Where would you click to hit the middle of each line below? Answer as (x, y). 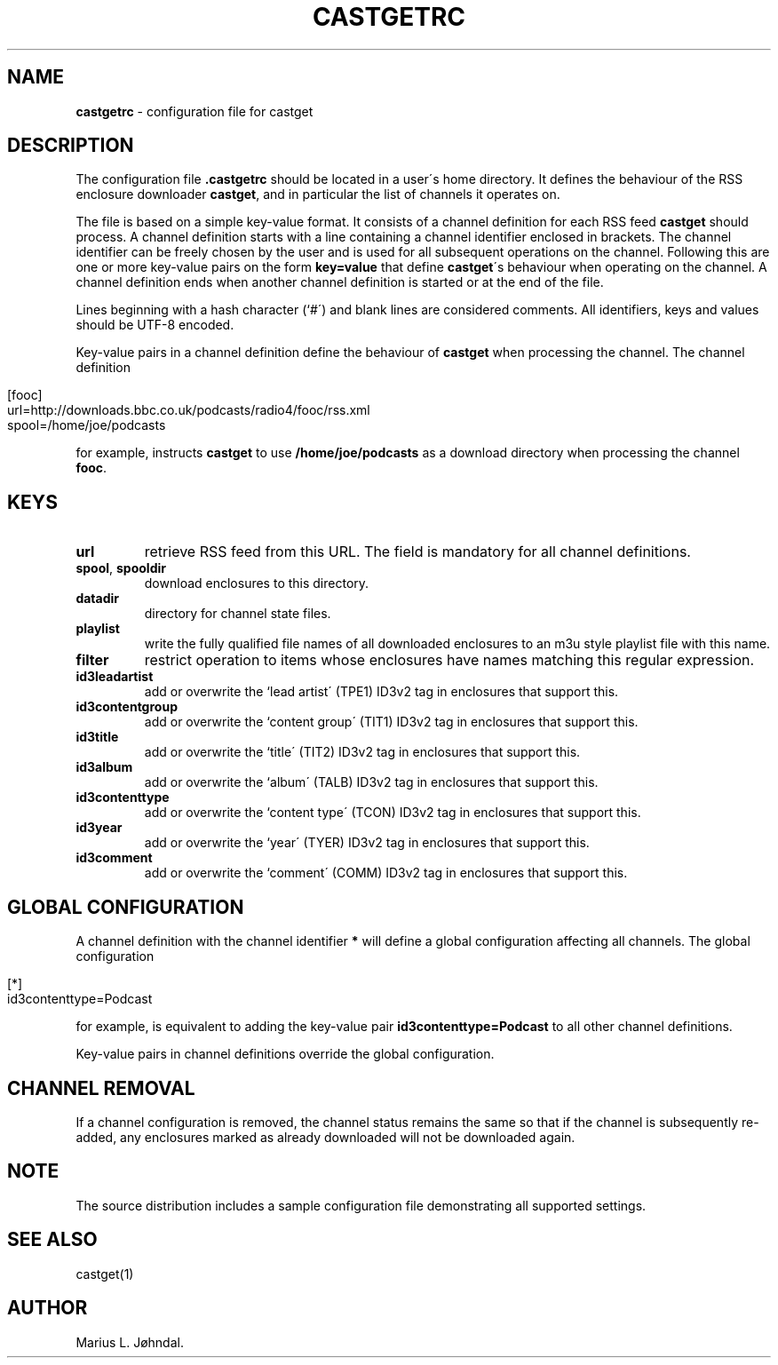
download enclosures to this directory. (257, 583)
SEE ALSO (52, 1240)
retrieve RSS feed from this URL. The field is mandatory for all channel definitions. (417, 552)
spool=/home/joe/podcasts (87, 425)
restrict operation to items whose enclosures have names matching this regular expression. (449, 660)
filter (92, 660)
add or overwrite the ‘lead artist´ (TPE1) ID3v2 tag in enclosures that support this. (381, 692)
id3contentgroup (127, 707)
